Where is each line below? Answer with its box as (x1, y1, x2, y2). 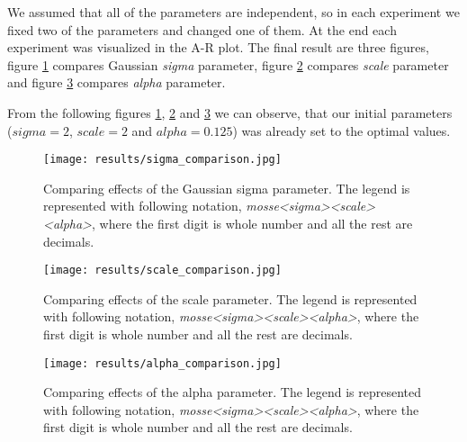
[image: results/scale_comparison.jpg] (43, 264, 282, 277)
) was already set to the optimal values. (232, 121, 451, 140)
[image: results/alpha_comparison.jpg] (43, 356, 282, 370)
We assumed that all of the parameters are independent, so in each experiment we (7, 3, 460, 21)
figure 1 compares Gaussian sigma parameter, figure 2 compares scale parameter (7, 55, 449, 74)
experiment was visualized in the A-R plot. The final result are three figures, (7, 38, 429, 57)
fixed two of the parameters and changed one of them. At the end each (7, 20, 397, 39)
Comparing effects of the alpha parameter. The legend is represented (43, 383, 421, 401)
